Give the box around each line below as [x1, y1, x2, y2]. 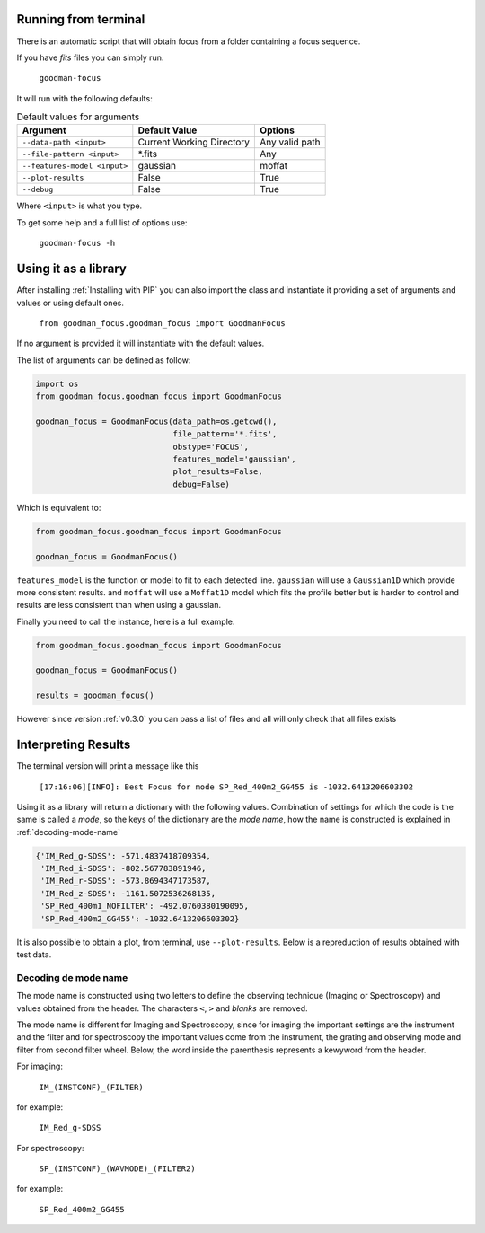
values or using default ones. [16, 297, 125, 308]
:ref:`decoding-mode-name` [16, 826, 121, 837]
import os [35, 378, 79, 389]
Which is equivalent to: [16, 502, 101, 513]
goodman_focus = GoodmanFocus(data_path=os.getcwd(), [35, 416, 278, 427]
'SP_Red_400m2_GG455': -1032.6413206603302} [40, 913, 240, 924]
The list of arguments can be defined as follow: [16, 355, 191, 365]
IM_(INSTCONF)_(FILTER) [39, 1082, 144, 1092]
